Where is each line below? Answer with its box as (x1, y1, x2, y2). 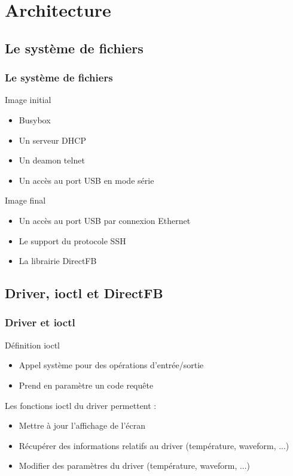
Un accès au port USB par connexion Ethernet (19, 214, 191, 226)
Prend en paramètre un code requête (19, 378, 154, 391)
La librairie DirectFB (19, 254, 97, 267)
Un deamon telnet (19, 154, 85, 166)
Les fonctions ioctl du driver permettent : (5, 399, 157, 411)
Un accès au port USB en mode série (19, 174, 154, 186)
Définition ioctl (5, 338, 60, 351)
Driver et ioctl (5, 315, 75, 330)
